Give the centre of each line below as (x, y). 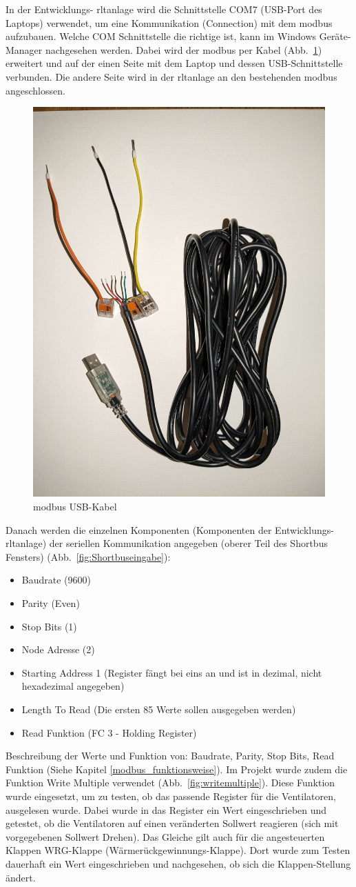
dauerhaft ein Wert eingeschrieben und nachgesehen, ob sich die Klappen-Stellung (178, 863)
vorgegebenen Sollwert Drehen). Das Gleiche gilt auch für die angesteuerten (165, 836)
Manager (24, 49)
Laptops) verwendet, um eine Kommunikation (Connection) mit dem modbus (169, 22)
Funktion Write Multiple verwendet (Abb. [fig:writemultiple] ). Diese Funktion (170, 783)
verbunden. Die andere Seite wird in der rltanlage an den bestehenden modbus (171, 76)
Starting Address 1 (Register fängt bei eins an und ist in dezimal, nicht (172, 672)
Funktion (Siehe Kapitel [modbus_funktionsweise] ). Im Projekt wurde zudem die (177, 769)
